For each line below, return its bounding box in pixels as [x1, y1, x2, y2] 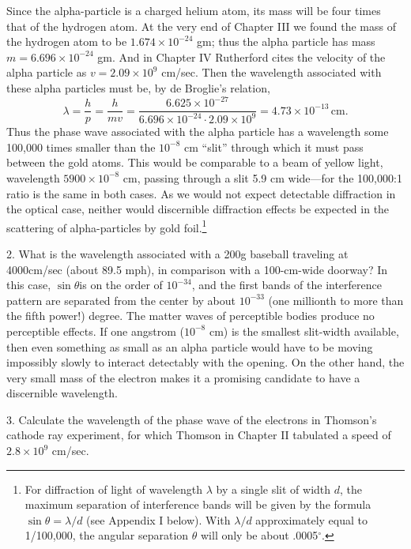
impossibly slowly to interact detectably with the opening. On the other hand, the [6, 354, 405, 370]
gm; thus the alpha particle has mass [197, 33, 375, 50]
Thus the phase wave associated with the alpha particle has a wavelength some [6, 123, 389, 140]
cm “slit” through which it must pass [184, 138, 364, 155]
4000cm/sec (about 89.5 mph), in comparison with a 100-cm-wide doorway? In [6, 261, 388, 277]
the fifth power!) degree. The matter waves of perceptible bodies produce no [6, 307, 375, 324]
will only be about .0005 [200, 527, 319, 543]
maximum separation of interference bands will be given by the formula [25, 496, 371, 513]
